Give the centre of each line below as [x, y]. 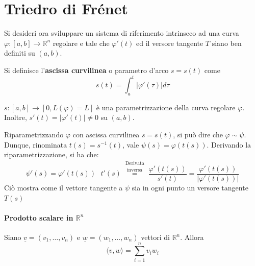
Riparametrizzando [34, 134]
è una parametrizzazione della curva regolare [166, 107]
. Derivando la [229, 144]
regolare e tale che [81, 43]
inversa [135, 170]
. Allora [192, 237]
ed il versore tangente [170, 43]
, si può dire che [198, 134]
